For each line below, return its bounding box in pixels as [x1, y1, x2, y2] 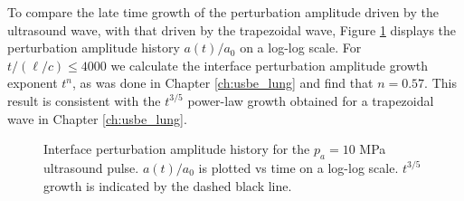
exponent [7, 73, 58, 92]
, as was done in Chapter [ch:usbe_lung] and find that [72, 73, 374, 92]
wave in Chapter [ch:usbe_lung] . [7, 109, 187, 128]
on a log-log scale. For [240, 38, 362, 57]
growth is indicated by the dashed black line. [43, 176, 292, 195]
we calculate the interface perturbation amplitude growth [110, 55, 429, 74]
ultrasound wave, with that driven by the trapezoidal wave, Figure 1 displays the [7, 20, 457, 39]
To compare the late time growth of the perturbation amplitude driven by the [7, 3, 439, 21]
